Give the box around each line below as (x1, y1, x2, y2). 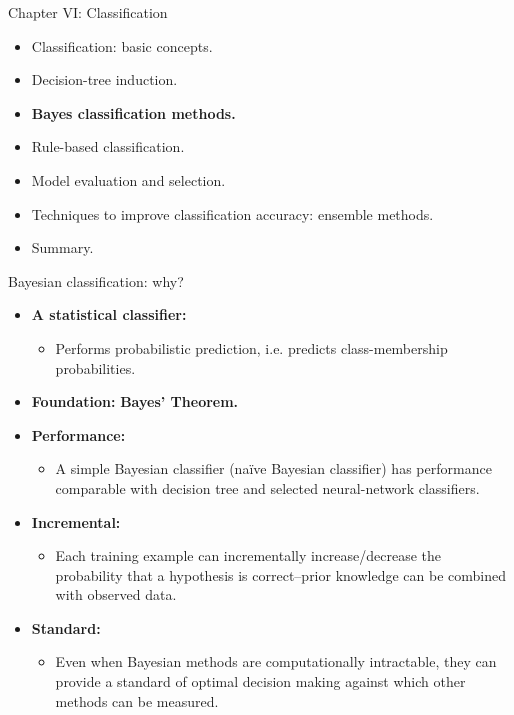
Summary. (31, 237, 94, 258)
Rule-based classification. (31, 136, 185, 157)
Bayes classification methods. (31, 102, 236, 123)
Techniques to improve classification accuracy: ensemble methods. (31, 203, 434, 224)
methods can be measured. (55, 690, 219, 711)
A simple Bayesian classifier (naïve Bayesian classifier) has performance (55, 458, 492, 479)
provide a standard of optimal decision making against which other (55, 671, 466, 692)
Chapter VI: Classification (8, 2, 168, 22)
